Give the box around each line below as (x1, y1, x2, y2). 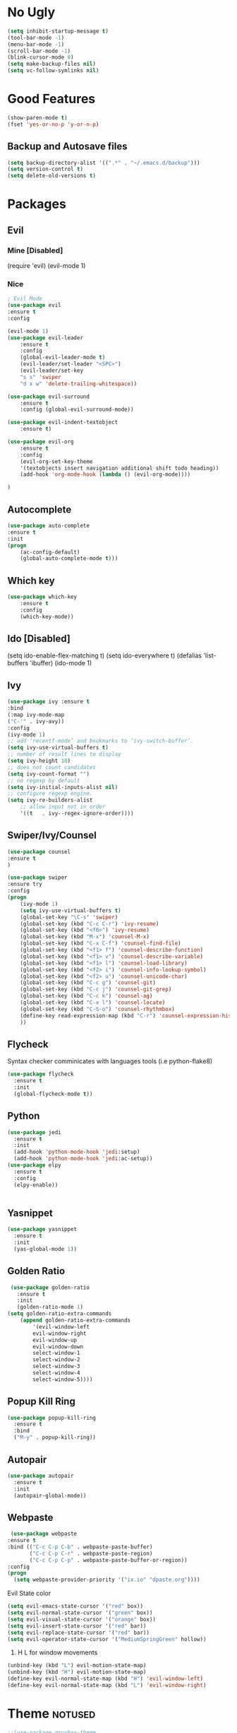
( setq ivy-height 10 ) (7, 757, 71, 764)
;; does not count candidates (7, 764, 97, 771)
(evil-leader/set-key (20, 367, 83, 375)
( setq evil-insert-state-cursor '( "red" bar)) (7, 1622, 147, 1630)
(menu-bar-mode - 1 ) (7, 40, 65, 48)
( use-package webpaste (10, 1530, 78, 1538)
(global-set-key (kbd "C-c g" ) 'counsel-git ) (20, 979, 157, 986)
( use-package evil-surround (7, 393, 90, 400)
